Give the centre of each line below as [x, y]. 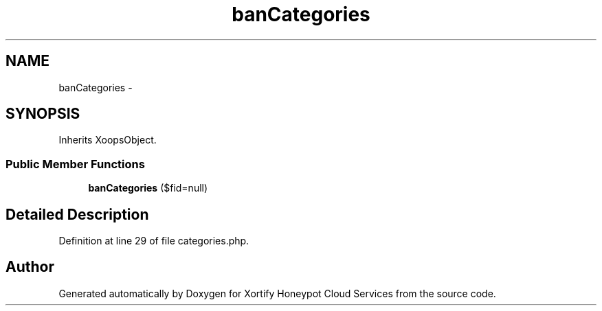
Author [30, 267]
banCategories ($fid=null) [148, 188]
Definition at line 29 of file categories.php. [154, 241]
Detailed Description [77, 214]
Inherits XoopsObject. [108, 140]
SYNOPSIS [43, 114]
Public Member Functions [75, 164]
